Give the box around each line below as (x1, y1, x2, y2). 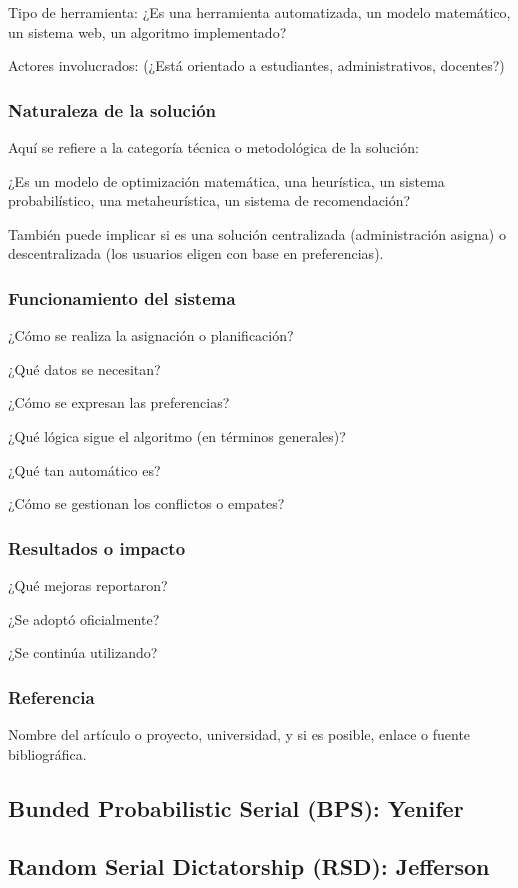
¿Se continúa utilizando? (8, 642, 158, 663)
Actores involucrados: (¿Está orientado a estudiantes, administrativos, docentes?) (8, 55, 505, 76)
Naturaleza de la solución (8, 97, 217, 122)
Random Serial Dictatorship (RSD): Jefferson (8, 851, 490, 882)
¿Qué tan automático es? (8, 459, 161, 480)
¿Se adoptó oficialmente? (8, 608, 160, 629)
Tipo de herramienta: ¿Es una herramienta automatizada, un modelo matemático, (8, 2, 511, 22)
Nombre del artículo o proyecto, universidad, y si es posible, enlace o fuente (8, 723, 471, 744)
